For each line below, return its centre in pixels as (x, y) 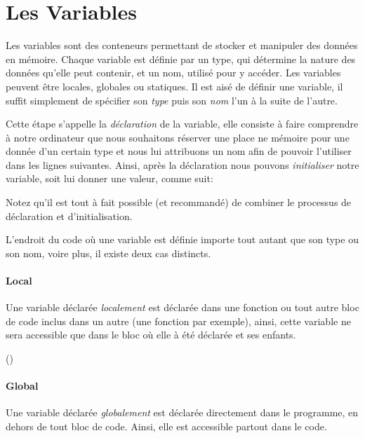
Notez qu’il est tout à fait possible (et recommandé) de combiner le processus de (179, 202)
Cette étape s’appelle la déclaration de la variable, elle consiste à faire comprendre (182, 124)
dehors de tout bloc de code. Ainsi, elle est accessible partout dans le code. (166, 426)
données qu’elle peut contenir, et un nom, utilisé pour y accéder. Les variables (173, 73)
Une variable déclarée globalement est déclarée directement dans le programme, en (182, 412)
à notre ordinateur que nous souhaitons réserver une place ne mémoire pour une (178, 137)
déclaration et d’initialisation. (69, 215)
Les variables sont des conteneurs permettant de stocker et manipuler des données (182, 45)
